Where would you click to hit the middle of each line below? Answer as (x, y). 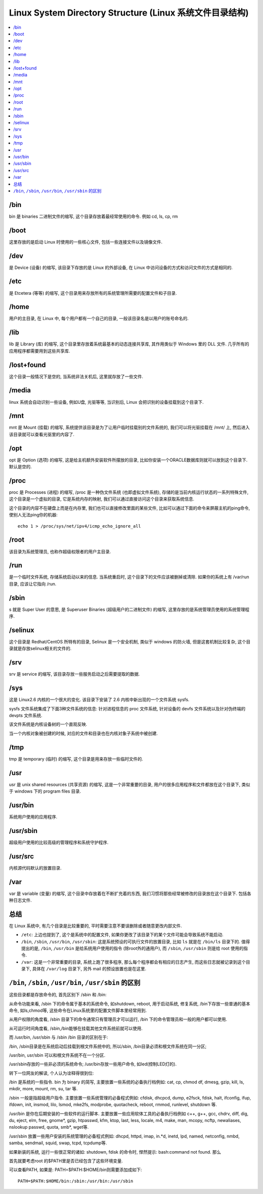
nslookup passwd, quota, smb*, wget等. (49, 1127)
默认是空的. (20, 467)
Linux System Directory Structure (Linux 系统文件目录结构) (129, 13)
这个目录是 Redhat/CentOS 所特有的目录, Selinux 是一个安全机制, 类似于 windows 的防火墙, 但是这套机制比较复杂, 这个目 (130, 642)
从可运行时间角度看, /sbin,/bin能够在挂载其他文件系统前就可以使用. (76, 1028)
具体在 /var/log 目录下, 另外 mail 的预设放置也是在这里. (89, 969)
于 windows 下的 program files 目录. (45, 791)
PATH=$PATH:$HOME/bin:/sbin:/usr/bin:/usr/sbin (75, 1181)
